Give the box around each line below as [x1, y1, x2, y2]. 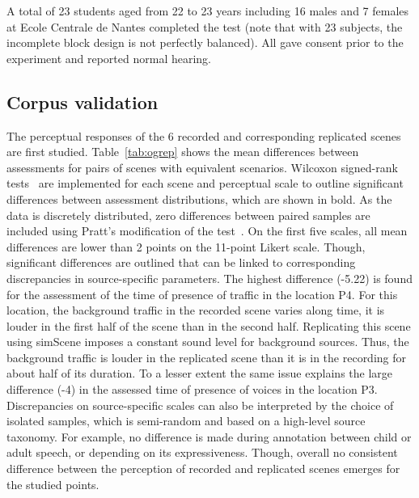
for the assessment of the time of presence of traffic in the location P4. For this [6, 285, 398, 302]
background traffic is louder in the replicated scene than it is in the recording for [6, 348, 407, 365]
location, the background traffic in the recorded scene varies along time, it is [6, 302, 385, 319]
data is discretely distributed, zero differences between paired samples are [6, 206, 370, 223]
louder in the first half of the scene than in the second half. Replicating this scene [6, 317, 411, 334]
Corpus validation [6, 89, 159, 114]
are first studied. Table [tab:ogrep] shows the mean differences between [6, 143, 359, 160]
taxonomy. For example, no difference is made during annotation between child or [6, 428, 412, 445]
